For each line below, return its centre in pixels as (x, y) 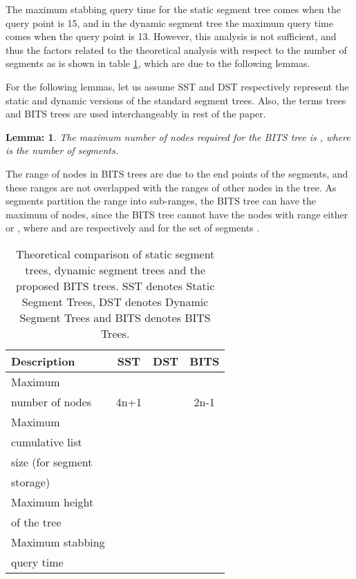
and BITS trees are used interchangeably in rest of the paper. (136, 114)
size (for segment (52, 462)
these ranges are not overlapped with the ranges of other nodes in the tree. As (171, 187)
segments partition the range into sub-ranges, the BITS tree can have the (161, 201)
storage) (31, 482)
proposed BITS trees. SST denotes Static (115, 285)
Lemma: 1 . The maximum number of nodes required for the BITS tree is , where (178, 136)
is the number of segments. (62, 150)
